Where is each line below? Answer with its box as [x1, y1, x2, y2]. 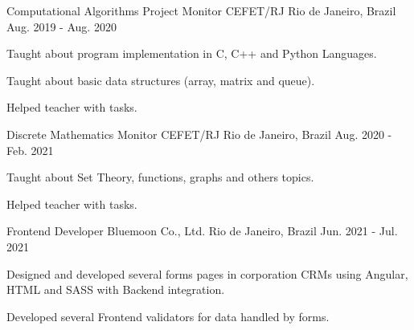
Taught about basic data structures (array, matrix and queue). [6, 71, 315, 88]
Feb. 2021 [6, 141, 54, 158]
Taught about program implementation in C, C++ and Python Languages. [6, 45, 377, 62]
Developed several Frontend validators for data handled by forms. [6, 308, 330, 324]
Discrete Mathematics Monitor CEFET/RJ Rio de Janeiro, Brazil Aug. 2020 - [6, 125, 392, 142]
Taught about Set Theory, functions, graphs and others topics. [6, 169, 314, 185]
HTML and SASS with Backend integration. [6, 281, 225, 298]
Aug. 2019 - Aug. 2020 [6, 18, 117, 35]
